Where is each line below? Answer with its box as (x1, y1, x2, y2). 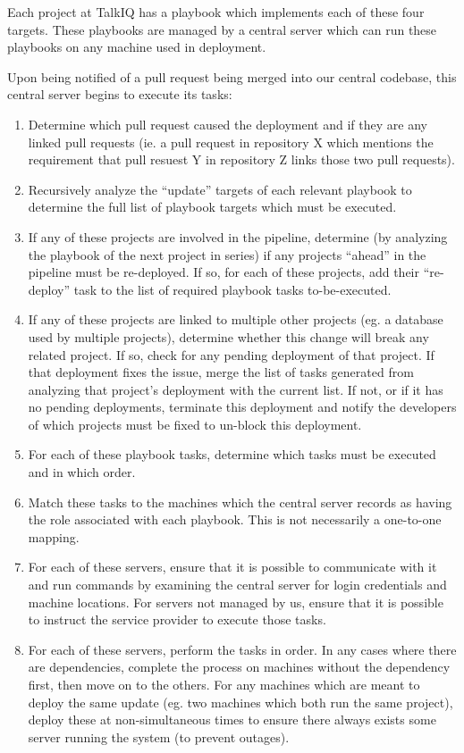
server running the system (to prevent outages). (28, 727, 290, 746)
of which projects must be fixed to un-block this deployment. (28, 414, 362, 433)
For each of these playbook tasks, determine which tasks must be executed (28, 445, 436, 464)
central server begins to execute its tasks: (7, 85, 232, 104)
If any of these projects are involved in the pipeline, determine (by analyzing (28, 227, 448, 246)
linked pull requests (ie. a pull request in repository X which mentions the (28, 132, 434, 151)
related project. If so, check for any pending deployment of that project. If (28, 345, 434, 364)
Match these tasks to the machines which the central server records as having (28, 492, 452, 511)
